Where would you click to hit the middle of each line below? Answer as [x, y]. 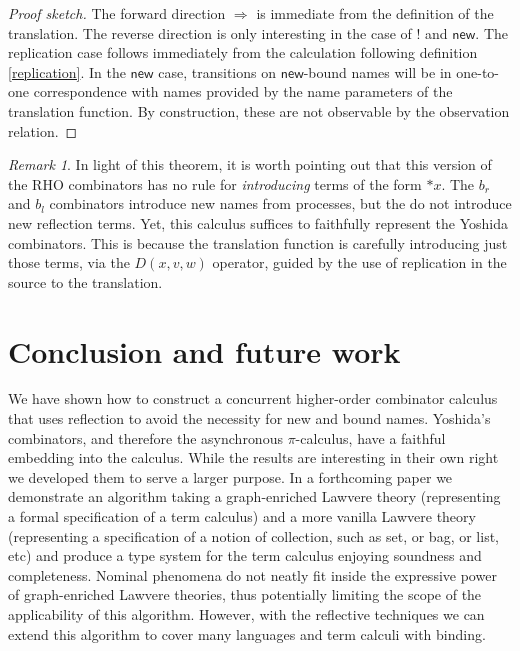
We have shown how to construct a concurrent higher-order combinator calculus [253, 398]
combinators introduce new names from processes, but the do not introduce [280, 203]
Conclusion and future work [204, 350]
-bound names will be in [377, 71]
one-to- [477, 71]
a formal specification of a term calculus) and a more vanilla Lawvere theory [242, 516]
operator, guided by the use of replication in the [359, 262]
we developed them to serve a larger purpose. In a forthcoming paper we [230, 476]
